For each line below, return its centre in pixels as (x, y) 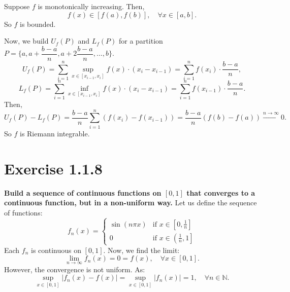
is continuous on (56, 250)
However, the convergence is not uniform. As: (75, 269)
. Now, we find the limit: (141, 250)
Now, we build (26, 41)
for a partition (141, 41)
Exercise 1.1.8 (53, 168)
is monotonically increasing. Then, (91, 6)
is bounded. (38, 24)
